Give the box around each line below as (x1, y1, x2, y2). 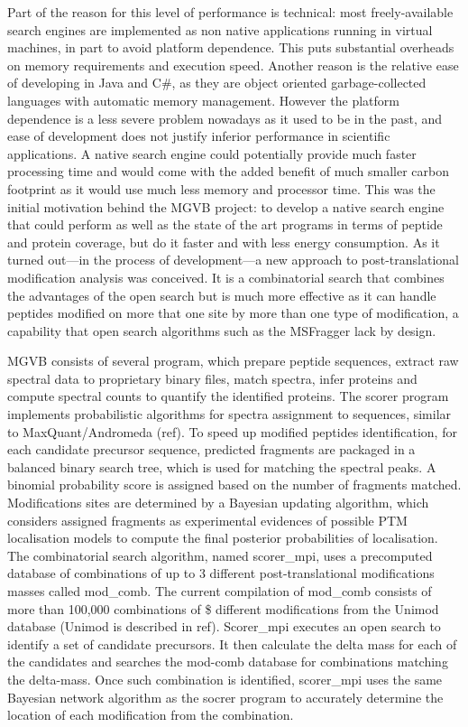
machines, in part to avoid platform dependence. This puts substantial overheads (7, 38, 454, 57)
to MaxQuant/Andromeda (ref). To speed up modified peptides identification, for (7, 422, 457, 441)
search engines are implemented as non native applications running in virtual (7, 20, 433, 39)
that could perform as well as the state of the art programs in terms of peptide (7, 215, 443, 234)
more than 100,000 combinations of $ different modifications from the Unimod (7, 599, 439, 618)
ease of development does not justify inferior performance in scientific (7, 126, 390, 145)
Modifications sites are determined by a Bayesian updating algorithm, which (7, 493, 429, 512)
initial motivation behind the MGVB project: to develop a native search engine (7, 197, 445, 216)
